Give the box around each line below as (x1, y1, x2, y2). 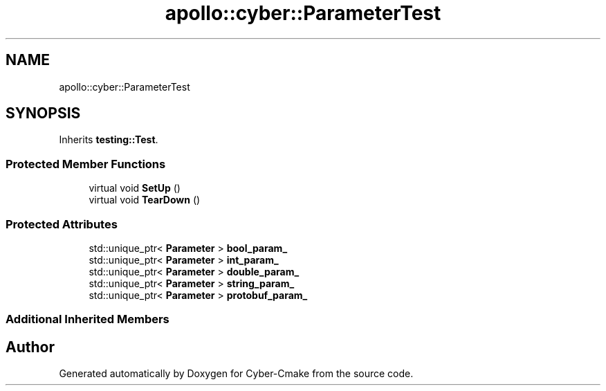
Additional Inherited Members (6, 312, 169, 327)
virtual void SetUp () (89, 182, 181, 194)
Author (6, 338, 55, 356)
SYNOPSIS (6, 104, 81, 122)
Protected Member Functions (6, 156, 166, 171)
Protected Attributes (6, 217, 118, 231)
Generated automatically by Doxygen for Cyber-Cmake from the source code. (59, 367, 414, 380)
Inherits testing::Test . (59, 134, 158, 146)
